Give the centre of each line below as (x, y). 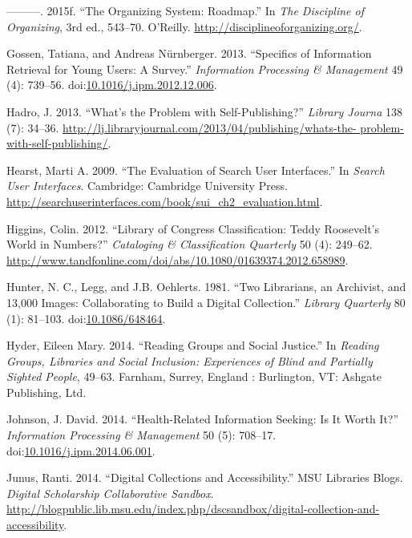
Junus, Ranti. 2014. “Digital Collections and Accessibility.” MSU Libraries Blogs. (205, 477)
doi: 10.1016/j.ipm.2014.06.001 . (81, 450)
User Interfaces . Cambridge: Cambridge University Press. (147, 186)
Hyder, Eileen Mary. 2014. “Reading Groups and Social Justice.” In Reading (193, 345)
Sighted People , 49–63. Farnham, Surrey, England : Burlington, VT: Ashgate (194, 376)
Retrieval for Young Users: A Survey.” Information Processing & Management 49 (205, 69)
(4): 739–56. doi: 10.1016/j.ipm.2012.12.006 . (112, 85)
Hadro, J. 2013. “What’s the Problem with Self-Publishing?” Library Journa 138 (204, 111)
